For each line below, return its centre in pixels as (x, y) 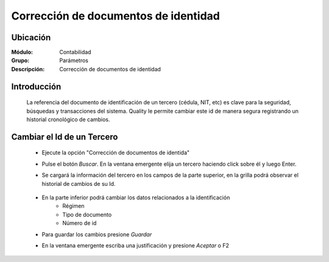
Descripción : (28, 69)
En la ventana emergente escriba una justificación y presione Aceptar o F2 (136, 245)
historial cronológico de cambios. (68, 119)
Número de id (80, 223)
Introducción (36, 86)
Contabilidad (75, 52)
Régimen (73, 206)
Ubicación (31, 37)
